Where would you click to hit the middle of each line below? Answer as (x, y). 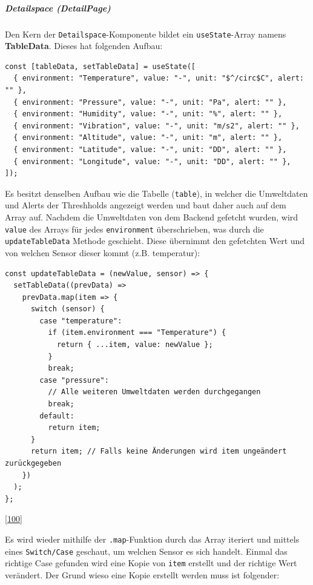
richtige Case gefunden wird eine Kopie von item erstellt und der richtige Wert (151, 563)
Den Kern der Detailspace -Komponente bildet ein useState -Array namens (146, 34)
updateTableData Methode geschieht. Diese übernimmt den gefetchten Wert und (155, 241)
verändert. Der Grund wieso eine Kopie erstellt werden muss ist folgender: (142, 574)
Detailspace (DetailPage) (58, 8)
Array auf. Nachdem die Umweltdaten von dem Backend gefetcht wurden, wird (152, 217)
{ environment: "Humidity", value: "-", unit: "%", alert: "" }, (148, 114)
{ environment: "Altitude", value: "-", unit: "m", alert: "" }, (148, 138)
